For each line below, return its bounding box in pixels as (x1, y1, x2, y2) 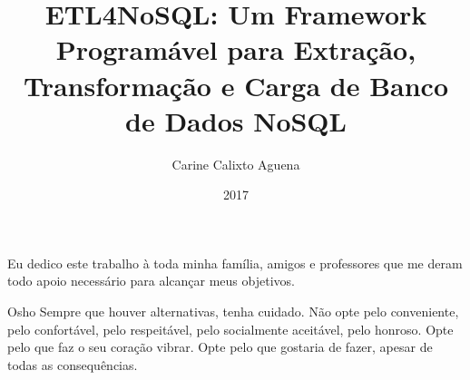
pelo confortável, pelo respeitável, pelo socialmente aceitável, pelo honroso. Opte (7, 319, 454, 338)
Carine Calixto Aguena (171, 154, 300, 173)
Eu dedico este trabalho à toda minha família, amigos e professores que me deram (7, 253, 463, 272)
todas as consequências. (7, 355, 138, 374)
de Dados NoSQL (125, 102, 347, 139)
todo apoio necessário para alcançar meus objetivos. (7, 271, 295, 290)
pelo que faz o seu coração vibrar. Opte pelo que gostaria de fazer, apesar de (7, 337, 433, 356)
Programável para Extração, (55, 31, 416, 68)
